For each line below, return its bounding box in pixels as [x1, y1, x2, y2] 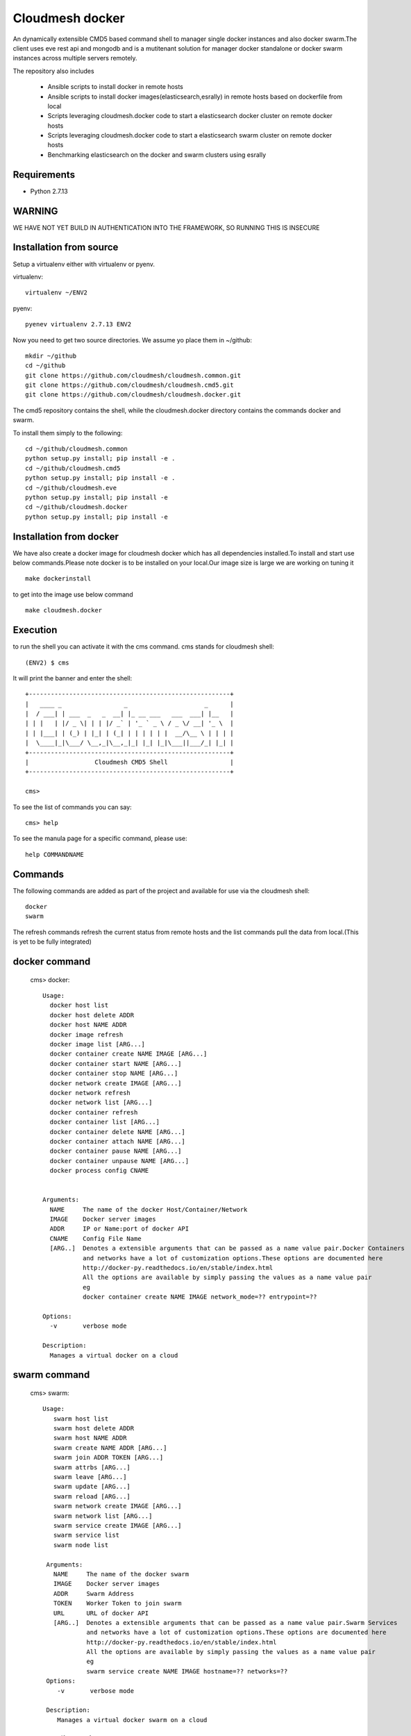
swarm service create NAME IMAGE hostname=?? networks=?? [86, 1667, 288, 1675]
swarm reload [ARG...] [53, 1492, 131, 1500]
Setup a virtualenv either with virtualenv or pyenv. [12, 260, 156, 268]
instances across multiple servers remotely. [12, 54, 138, 62]
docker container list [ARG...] [49, 1118, 160, 1126]
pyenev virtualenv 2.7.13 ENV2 [25, 320, 132, 328]
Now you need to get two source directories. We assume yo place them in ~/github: [12, 335, 253, 344]
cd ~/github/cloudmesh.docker [25, 503, 128, 511]
